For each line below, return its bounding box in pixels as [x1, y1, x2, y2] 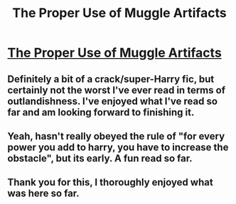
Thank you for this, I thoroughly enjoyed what [7, 176, 213, 188]
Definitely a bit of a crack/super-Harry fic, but [7, 73, 215, 85]
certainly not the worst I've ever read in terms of [7, 84, 226, 96]
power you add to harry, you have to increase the [7, 141, 229, 153]
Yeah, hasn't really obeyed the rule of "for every [7, 130, 225, 142]
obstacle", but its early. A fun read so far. [7, 152, 193, 164]
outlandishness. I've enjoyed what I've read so [7, 95, 218, 107]
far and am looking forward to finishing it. [7, 106, 195, 118]
